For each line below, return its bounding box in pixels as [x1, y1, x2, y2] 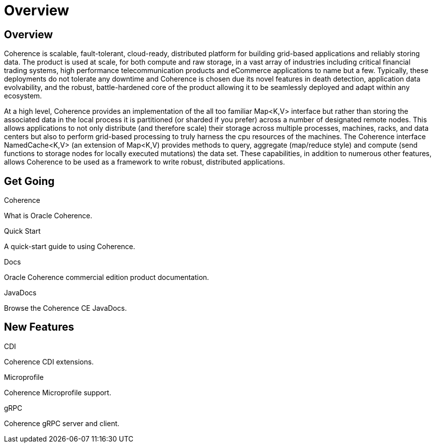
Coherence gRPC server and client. [4, 419, 119, 428]
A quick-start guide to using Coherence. [4, 242, 135, 251]
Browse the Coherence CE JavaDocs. [4, 304, 127, 313]
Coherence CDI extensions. [4, 357, 94, 366]
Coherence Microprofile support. [4, 388, 111, 397]
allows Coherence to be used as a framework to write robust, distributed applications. [4, 158, 285, 167]
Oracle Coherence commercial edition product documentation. [4, 273, 209, 282]
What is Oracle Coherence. [4, 211, 93, 220]
